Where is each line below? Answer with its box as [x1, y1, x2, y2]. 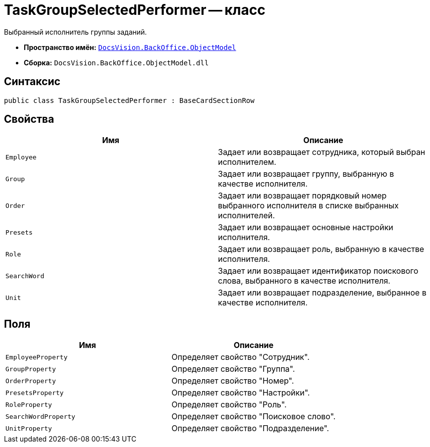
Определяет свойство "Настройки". [171, 388, 310, 398]
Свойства [4, 113, 54, 126]
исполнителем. [218, 157, 276, 167]
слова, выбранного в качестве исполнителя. [218, 276, 390, 286]
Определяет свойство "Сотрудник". [171, 352, 310, 362]
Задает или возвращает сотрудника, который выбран [218, 147, 426, 157]
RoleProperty [5, 400, 52, 408]
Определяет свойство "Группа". [171, 364, 295, 374]
